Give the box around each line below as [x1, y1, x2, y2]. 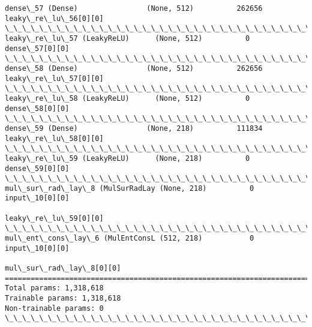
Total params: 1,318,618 [5, 284, 104, 293]
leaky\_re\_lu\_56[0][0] [5, 14, 104, 23]
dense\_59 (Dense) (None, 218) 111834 [5, 124, 263, 133]
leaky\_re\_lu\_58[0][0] [5, 134, 104, 143]
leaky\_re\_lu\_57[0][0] [5, 74, 104, 83]
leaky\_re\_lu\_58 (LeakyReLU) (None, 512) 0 [5, 94, 250, 103]
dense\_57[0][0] [5, 44, 70, 53]
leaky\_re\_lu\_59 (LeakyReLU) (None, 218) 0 [5, 154, 250, 163]
